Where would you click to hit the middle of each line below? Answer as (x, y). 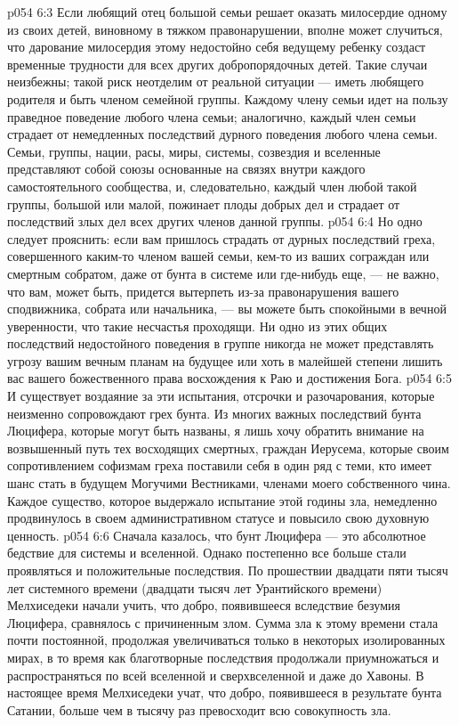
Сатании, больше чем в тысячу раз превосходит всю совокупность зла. (199, 709)
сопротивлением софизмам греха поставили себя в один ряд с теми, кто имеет (219, 465)
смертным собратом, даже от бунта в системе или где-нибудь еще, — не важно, (223, 273)
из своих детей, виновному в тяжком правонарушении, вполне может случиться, (225, 29)
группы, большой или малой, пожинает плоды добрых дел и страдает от (204, 204)
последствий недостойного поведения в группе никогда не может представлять (221, 343)
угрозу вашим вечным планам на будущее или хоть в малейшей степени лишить (225, 360)
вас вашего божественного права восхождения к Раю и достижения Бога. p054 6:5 (229, 378)
